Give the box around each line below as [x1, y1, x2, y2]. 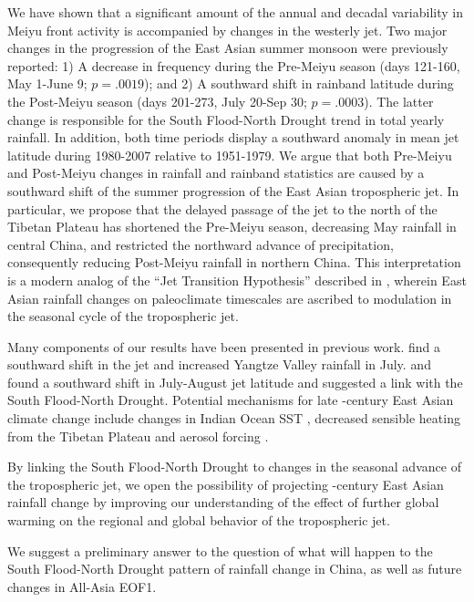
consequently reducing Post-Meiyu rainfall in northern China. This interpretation [7, 253, 461, 272]
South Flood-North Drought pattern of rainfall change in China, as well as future [7, 559, 462, 578]
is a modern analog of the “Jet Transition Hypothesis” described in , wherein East [7, 270, 467, 289]
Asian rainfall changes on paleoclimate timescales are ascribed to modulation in [7, 288, 452, 307]
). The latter [364, 91, 434, 110]
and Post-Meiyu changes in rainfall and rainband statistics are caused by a [7, 163, 425, 182]
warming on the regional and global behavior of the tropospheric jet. [7, 511, 390, 530]
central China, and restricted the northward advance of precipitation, [7, 234, 394, 254]
